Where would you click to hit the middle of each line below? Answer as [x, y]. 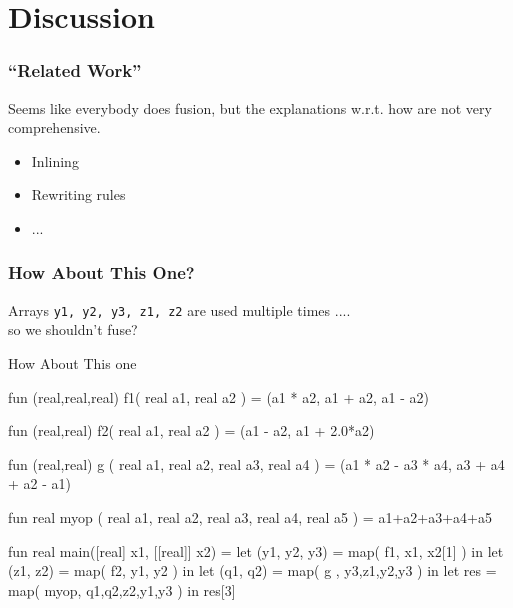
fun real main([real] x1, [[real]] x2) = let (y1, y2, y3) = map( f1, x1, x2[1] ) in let [256, 550]
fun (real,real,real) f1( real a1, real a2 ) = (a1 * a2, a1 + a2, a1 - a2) [218, 396]
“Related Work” [75, 70]
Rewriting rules [78, 194]
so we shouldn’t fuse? [73, 329]
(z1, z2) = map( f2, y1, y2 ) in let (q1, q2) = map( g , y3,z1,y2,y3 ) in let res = [252, 570]
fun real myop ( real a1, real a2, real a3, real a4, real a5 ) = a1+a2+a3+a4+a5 [250, 517]
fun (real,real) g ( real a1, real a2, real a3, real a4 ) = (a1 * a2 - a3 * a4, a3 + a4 [256, 463]
